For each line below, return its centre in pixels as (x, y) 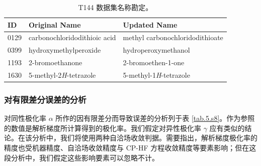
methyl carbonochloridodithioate (173, 37)
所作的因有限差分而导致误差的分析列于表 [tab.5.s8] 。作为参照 (155, 118)
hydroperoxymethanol (156, 50)
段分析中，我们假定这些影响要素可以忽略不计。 (81, 157)
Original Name (55, 24)
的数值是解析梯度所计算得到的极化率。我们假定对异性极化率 (103, 128)
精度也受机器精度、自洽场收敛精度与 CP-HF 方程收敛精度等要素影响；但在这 (130, 148)
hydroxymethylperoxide (65, 50)
